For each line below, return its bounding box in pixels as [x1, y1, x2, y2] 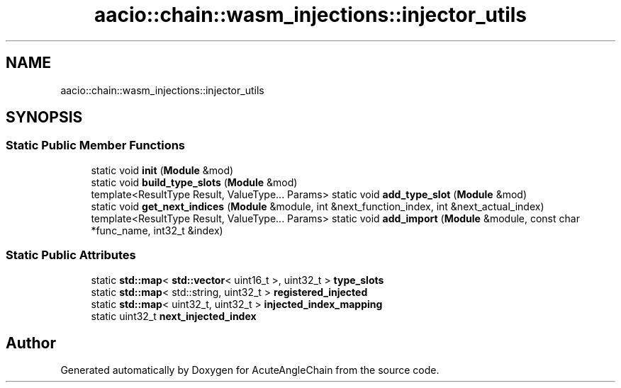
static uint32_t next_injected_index [91, 309, 257, 322]
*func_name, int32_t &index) [91, 224, 223, 236]
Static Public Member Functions [6, 138, 186, 153]
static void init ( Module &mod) [91, 164, 234, 176]
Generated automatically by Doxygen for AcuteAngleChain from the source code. [60, 364, 440, 377]
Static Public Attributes [6, 248, 136, 263]
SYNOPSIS [6, 108, 83, 127]
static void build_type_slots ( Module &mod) [91, 176, 298, 188]
